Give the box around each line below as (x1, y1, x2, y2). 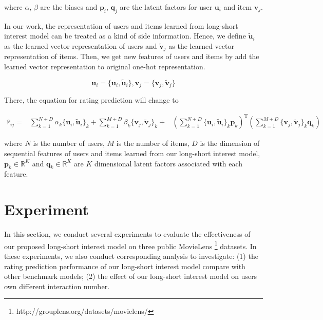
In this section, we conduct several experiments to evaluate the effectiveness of (4, 229, 251, 239)
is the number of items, (116, 138, 189, 148)
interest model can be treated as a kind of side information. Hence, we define (4, 30, 246, 41)
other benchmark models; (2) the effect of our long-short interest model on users (4, 271, 257, 281)
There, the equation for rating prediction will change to (4, 95, 179, 105)
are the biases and (40, 2, 98, 12)
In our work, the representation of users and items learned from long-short (4, 20, 238, 31)
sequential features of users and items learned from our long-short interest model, (4, 148, 260, 159)
